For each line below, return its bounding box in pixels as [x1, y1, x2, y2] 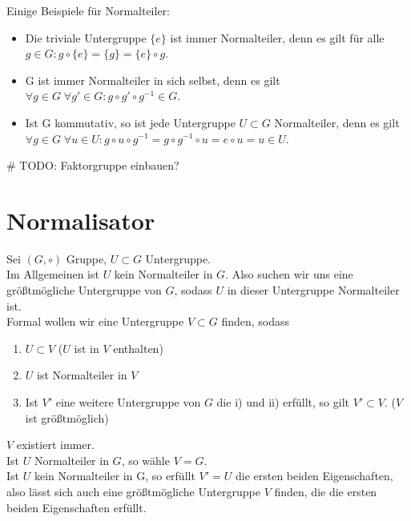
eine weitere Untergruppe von [55, 394, 201, 411]
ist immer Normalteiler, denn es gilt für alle [170, 29, 385, 46]
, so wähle [121, 451, 170, 468]
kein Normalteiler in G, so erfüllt [34, 467, 195, 484]
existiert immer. [16, 436, 95, 453]
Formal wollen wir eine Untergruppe [6, 313, 184, 330]
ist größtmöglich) [25, 409, 109, 426]
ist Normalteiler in [37, 367, 127, 383]
